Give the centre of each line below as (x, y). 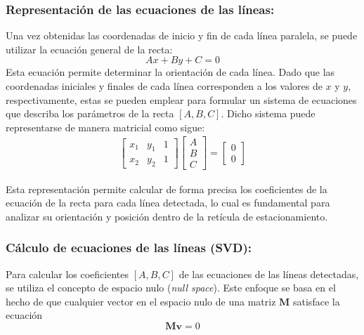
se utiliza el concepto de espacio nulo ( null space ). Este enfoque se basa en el (171, 288)
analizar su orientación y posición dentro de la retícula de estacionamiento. (167, 216)
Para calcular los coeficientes (67, 274)
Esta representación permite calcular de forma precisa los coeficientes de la (167, 189)
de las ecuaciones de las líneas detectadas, (269, 274)
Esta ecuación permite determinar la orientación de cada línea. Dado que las (170, 72)
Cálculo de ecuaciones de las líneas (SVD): (129, 248)
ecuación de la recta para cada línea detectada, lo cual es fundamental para (168, 203)
